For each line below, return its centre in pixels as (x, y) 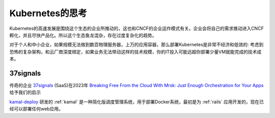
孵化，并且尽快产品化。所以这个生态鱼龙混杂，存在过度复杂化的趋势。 (83, 35)
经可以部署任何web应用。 (36, 109)
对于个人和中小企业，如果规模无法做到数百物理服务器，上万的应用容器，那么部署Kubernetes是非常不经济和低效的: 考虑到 (136, 45)
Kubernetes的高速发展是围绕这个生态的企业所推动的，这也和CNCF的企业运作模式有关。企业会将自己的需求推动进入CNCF (137, 28)
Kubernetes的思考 (48, 13)
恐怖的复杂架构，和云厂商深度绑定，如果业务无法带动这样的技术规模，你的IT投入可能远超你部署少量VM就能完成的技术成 (135, 52)
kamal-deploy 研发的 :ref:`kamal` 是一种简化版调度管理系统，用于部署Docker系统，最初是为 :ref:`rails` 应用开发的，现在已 (137, 102)
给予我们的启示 (25, 92)
